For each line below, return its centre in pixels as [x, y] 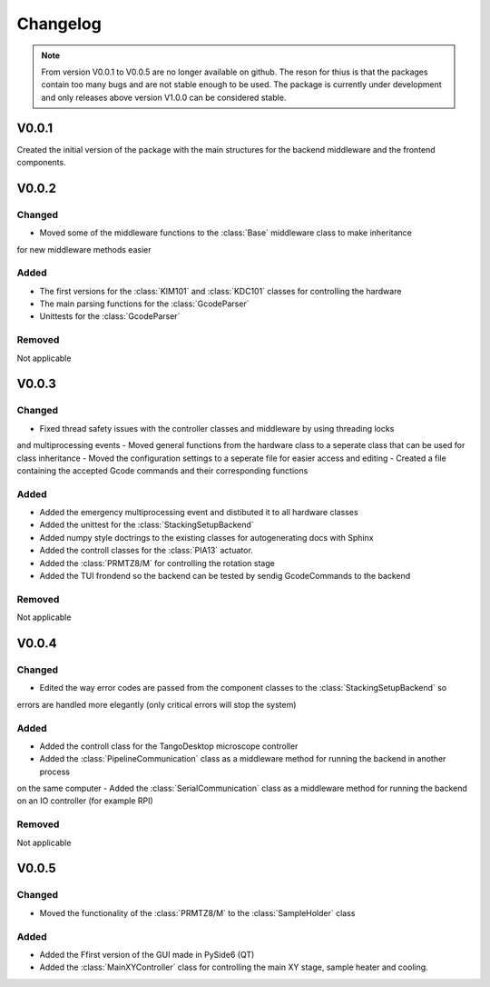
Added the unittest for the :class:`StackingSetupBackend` [147, 525]
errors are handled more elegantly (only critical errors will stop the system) [157, 704]
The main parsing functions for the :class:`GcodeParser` [144, 304]
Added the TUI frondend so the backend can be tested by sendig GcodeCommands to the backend [225, 576]
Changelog [59, 24]
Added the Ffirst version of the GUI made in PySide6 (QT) [147, 954]
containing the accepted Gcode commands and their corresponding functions [162, 470]
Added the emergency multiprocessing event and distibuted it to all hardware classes [199, 513]
